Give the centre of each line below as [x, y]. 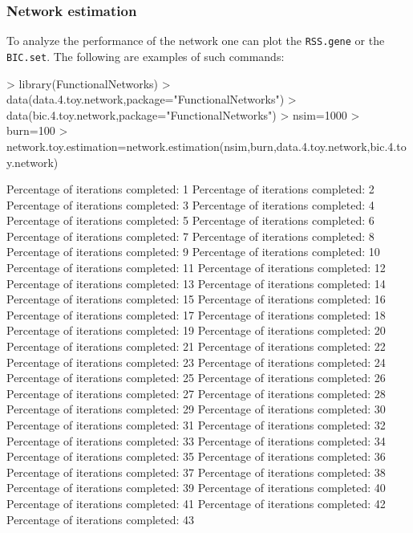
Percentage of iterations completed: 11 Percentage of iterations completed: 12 [196, 268]
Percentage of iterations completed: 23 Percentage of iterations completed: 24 [196, 362]
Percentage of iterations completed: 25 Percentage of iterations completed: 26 [196, 378]
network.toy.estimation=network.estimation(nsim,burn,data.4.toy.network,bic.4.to [206, 146]
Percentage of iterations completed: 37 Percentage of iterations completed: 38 [196, 472]
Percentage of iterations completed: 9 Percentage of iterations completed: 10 [193, 252]
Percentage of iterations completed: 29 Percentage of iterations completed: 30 [196, 409]
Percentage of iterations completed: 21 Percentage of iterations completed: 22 [196, 346]
